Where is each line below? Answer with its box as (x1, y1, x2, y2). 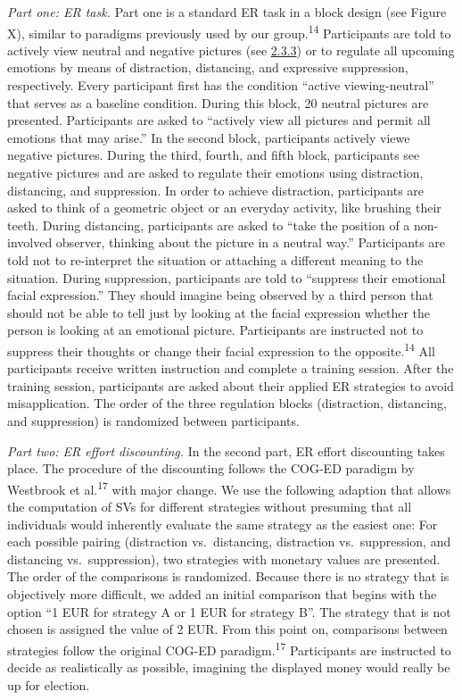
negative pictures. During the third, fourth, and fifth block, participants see (7, 146, 420, 164)
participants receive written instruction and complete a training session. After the (7, 359, 454, 378)
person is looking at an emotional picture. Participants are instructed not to (7, 321, 424, 339)
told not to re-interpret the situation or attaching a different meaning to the (7, 250, 424, 269)
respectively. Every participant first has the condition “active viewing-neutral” (7, 76, 434, 95)
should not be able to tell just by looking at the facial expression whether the (7, 303, 431, 321)
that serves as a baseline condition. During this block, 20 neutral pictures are (7, 93, 429, 112)
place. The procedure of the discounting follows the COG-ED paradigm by (7, 459, 415, 478)
